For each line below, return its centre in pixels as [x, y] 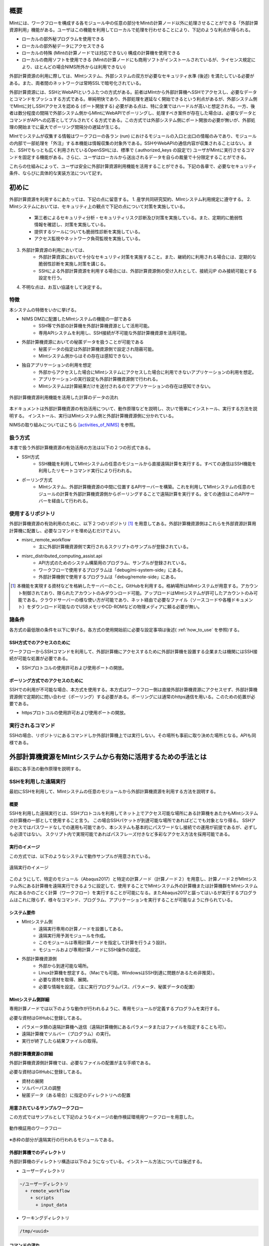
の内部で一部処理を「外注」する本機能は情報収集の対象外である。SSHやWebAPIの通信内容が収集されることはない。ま [131, 143]
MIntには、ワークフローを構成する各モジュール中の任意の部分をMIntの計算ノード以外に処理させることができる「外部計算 [134, 23]
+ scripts [42, 1198]
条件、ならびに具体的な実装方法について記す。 [57, 173]
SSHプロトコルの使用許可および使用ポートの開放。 [74, 667]
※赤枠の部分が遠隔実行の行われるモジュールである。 [63, 1139]
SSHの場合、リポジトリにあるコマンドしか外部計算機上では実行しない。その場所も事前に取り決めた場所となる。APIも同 [133, 736]
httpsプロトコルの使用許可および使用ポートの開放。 [75, 713]
